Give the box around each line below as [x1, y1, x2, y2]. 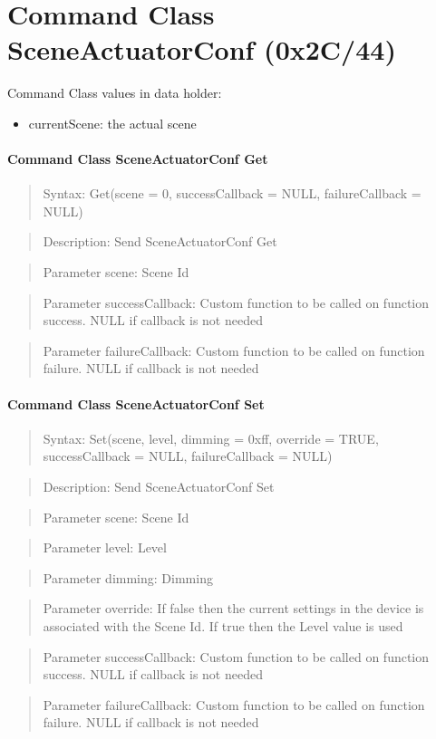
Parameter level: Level [43, 538, 167, 557]
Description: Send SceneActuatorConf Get [43, 232, 277, 251]
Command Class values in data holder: [7, 83, 222, 102]
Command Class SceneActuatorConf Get [7, 149, 268, 168]
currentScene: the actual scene [28, 113, 197, 132]
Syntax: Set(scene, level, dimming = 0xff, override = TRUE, [43, 428, 379, 447]
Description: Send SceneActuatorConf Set [43, 477, 275, 496]
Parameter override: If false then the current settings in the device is [43, 599, 424, 618]
